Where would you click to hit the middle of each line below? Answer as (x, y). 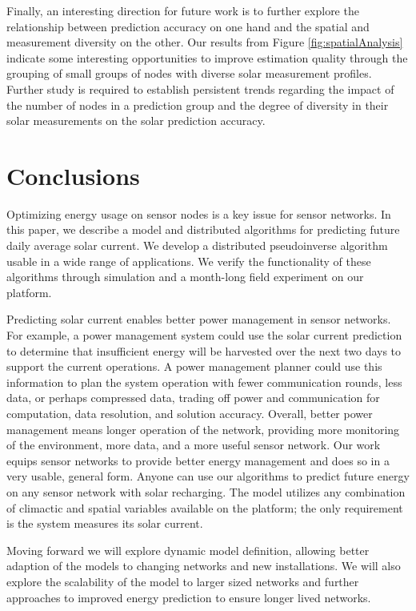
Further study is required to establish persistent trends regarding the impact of (200, 88)
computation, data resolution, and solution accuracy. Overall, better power (190, 413)
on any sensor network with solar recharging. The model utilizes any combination (206, 491)
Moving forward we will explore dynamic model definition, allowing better (188, 550)
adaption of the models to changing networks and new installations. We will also (204, 566)
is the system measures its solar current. (105, 523)
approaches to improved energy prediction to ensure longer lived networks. (189, 597)
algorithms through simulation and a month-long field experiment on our (185, 277)
